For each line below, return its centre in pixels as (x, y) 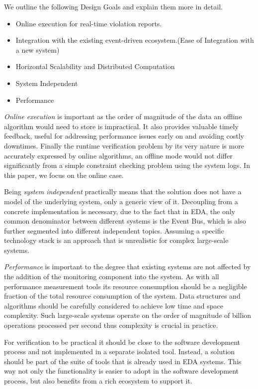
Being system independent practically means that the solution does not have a (123, 192)
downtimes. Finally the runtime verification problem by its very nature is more (124, 145)
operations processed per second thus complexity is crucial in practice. (111, 325)
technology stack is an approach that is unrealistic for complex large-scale (116, 240)
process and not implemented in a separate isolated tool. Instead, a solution (120, 351)
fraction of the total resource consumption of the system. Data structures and (122, 296)
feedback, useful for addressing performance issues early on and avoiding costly (124, 136)
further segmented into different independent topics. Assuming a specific (114, 230)
